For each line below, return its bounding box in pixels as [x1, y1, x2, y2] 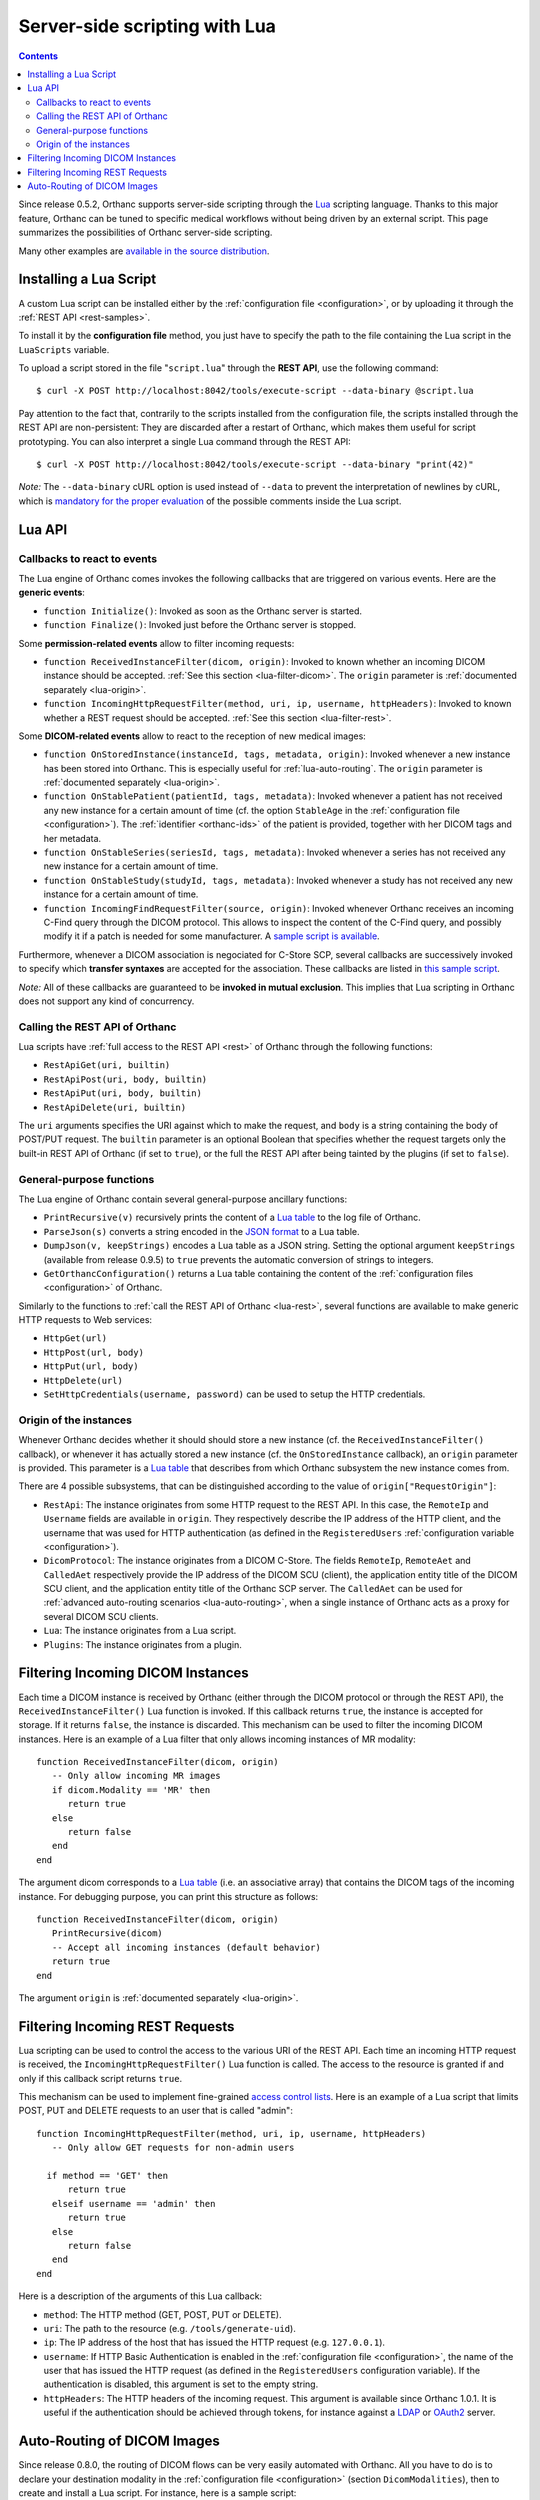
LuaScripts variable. [18, 343, 110, 355]
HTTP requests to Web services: [18, 1314, 153, 1326]
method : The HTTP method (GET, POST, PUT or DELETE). [43, 2308, 282, 2320]
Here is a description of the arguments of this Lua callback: [18, 2290, 263, 2302]
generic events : [18, 586, 85, 599]
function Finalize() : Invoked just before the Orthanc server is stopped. [43, 619, 357, 631]
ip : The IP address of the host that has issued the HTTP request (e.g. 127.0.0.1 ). [43, 2336, 385, 2349]
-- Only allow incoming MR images [51, 1770, 222, 1782]
